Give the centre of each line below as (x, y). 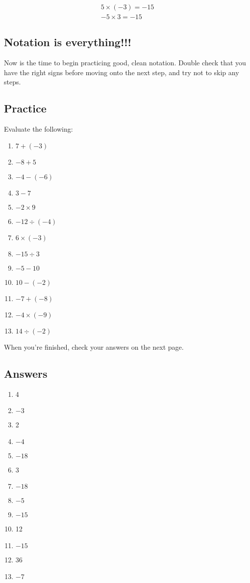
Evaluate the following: (38, 129)
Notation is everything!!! (68, 42)
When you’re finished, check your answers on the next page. (94, 347)
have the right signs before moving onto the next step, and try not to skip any (122, 72)
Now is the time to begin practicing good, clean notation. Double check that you (125, 63)
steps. (12, 82)
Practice (25, 108)
